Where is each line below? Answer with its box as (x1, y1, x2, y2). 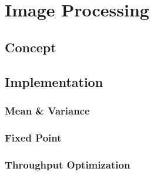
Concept (5, 38, 56, 56)
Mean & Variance (5, 103, 90, 117)
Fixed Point (5, 130, 62, 144)
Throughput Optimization (5, 157, 130, 171)
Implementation (5, 72, 103, 90)
